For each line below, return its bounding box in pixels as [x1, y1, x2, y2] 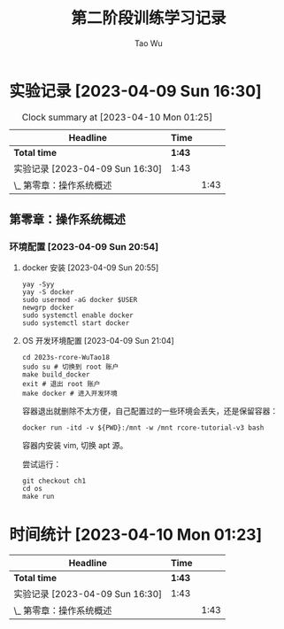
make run [21, 493, 55, 501]
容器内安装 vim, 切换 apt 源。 [21, 440, 128, 451]
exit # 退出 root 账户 [21, 380, 101, 389]
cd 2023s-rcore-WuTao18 [21, 353, 111, 362]
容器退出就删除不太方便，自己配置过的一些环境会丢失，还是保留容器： [21, 406, 279, 416]
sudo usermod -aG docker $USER [21, 296, 138, 305]
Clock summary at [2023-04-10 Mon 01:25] [21, 111, 213, 123]
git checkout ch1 [21, 477, 87, 485]
